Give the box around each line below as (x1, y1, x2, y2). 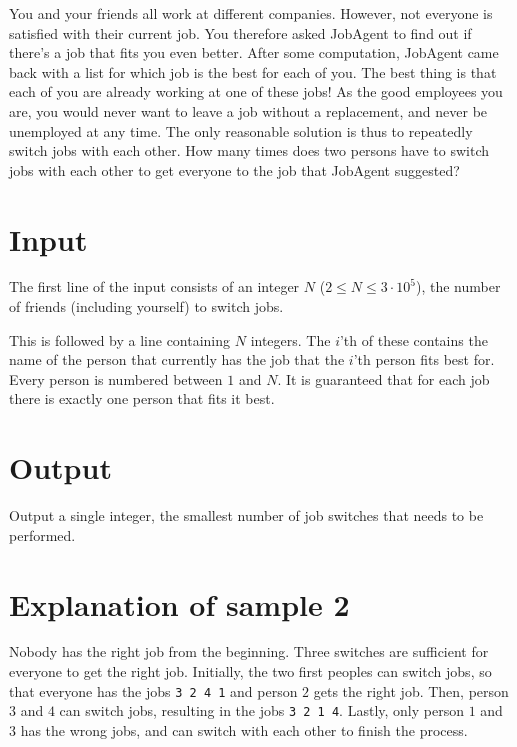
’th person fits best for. (353, 349, 495, 370)
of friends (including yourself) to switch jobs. (9, 296, 284, 317)
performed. (9, 524, 76, 545)
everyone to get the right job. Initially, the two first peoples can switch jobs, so (9, 661, 492, 682)
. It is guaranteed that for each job (277, 368, 490, 389)
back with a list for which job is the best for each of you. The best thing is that (9, 61, 497, 82)
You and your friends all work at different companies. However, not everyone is (9, 3, 493, 23)
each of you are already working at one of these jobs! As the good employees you (9, 81, 503, 102)
